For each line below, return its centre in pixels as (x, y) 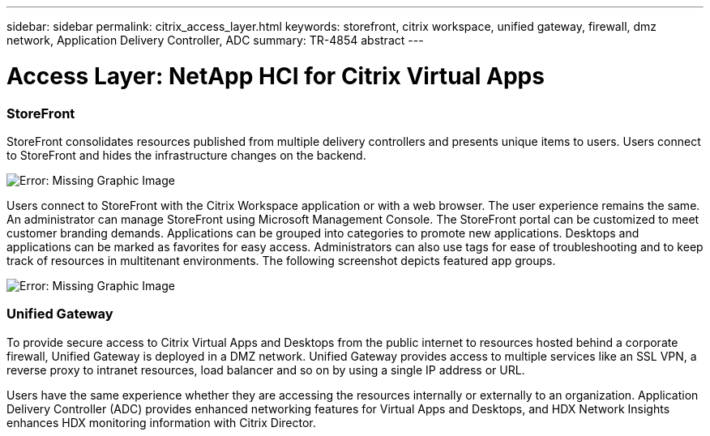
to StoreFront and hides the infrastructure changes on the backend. (186, 155)
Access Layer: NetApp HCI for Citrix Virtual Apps (276, 76)
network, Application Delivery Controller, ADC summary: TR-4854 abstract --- (215, 40)
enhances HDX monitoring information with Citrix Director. (161, 422)
